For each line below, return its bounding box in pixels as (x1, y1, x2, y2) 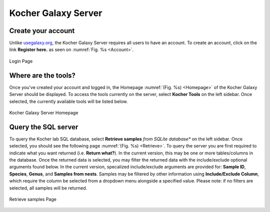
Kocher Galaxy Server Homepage (9, 109, 78, 115)
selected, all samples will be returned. (9, 185, 87, 191)
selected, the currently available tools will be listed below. (9, 98, 128, 104)
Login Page (9, 58, 33, 64)
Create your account (9, 26, 75, 35)
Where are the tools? (9, 71, 76, 79)
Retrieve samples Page (9, 196, 57, 202)
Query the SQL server (9, 122, 78, 131)
